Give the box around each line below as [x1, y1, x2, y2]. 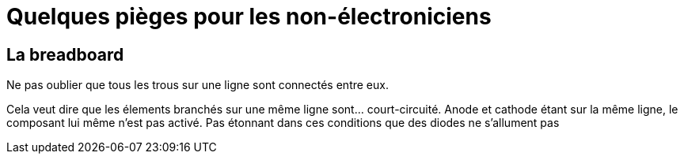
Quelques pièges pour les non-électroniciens [6, 3, 492, 30]
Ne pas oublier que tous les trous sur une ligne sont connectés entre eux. [6, 78, 389, 92]
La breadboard [6, 44, 124, 65]
